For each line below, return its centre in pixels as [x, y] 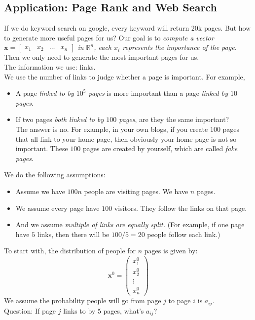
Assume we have [40, 191]
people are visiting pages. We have [136, 191]
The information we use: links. [50, 66]
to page [180, 300]
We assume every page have [57, 208]
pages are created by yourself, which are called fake [160, 148]
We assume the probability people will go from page [83, 300]
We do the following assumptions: [55, 175]
